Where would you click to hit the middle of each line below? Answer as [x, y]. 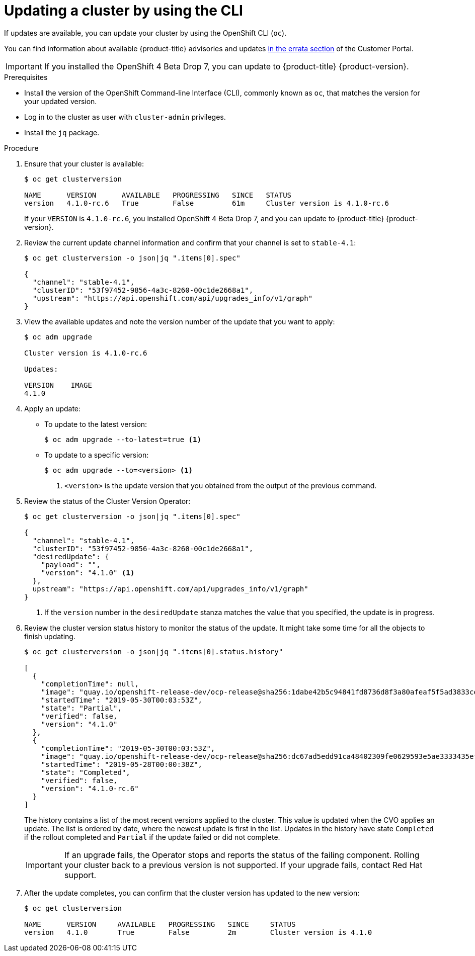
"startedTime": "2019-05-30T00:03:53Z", [122, 700]
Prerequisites [26, 77]
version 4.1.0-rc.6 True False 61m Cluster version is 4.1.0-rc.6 [207, 203]
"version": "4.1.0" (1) [88, 573]
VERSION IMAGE [58, 385]
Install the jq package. [62, 132]
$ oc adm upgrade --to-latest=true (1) [123, 439]
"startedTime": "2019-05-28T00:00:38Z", [122, 764]
